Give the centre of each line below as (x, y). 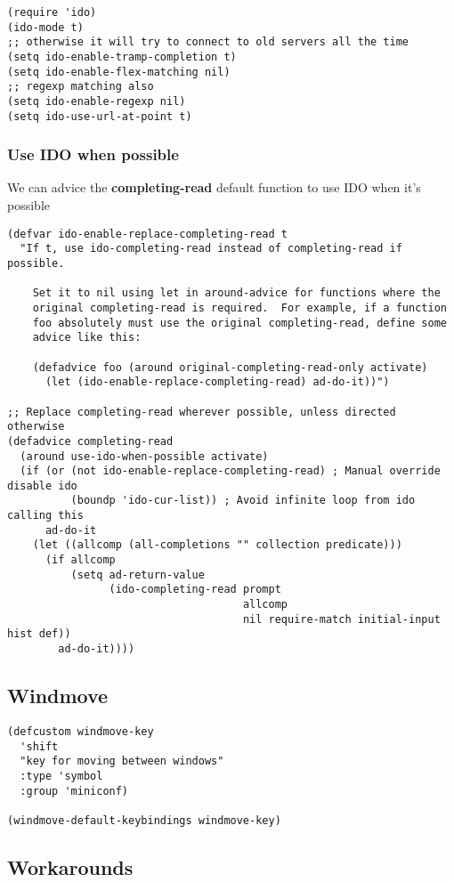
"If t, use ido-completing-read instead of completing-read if (211, 249)
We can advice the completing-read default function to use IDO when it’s (214, 187)
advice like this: (87, 338)
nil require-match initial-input (341, 619)
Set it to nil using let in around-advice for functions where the (236, 293)
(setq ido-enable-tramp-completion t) (122, 57)
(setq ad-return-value (138, 575)
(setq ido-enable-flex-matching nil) (119, 72)
